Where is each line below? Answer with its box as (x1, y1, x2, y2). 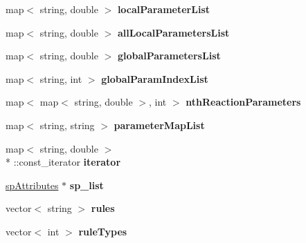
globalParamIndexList (101, 71, 208, 86)
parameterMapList (114, 117, 205, 132)
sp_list (69, 177, 104, 192)
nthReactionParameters (186, 95, 301, 109)
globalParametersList (117, 48, 221, 63)
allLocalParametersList (117, 25, 230, 39)
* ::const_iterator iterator (6, 155, 121, 169)
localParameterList (117, 2, 210, 16)
